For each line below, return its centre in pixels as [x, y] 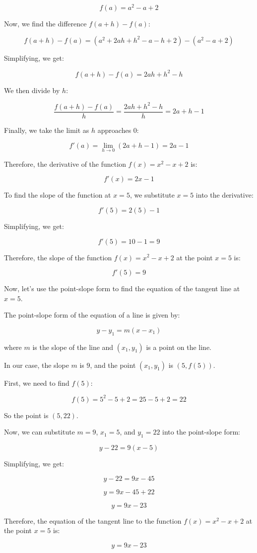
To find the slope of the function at [58, 195]
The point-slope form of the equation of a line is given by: [92, 315]
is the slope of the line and [73, 347]
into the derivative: [225, 195]
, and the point [113, 365]
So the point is [26, 415]
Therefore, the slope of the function [58, 257]
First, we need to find [37, 383]
